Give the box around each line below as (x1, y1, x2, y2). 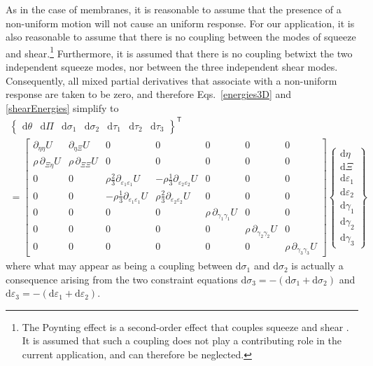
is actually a (291, 258, 344, 273)
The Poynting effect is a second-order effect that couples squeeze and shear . (22, 319, 349, 334)
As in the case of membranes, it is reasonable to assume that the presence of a (6, 2, 342, 16)
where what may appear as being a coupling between (6, 258, 233, 273)
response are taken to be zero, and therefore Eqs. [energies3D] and (6, 87, 292, 101)
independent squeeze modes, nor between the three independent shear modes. (6, 59, 338, 74)
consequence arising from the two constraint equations (6, 272, 238, 286)
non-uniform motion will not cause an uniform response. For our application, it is (6, 15, 355, 30)
